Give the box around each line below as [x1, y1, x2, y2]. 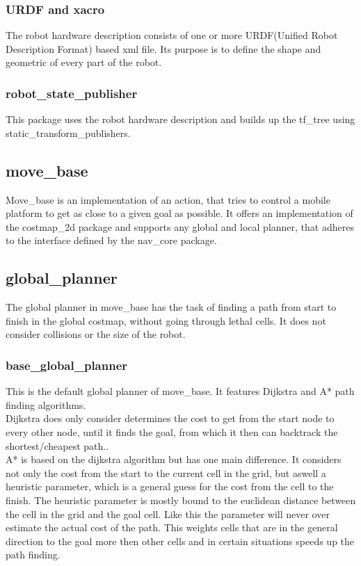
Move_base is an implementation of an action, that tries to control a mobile [6, 192, 330, 207]
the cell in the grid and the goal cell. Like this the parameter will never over [6, 506, 330, 521]
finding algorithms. [6, 397, 86, 412]
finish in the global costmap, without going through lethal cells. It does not [6, 313, 326, 328]
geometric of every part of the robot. [6, 55, 162, 70]
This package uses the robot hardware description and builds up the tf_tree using [6, 112, 355, 127]
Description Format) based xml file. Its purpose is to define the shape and [6, 41, 321, 56]
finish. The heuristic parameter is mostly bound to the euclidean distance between [6, 492, 356, 507]
